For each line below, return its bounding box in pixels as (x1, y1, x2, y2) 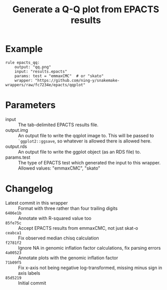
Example (5, 43, 43, 55)
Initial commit (18, 280, 46, 286)
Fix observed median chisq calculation (18, 235, 100, 241)
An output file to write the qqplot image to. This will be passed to (18, 132, 154, 138)
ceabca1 (5, 230, 22, 235)
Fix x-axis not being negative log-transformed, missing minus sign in (18, 264, 162, 271)
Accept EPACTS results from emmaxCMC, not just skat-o (18, 225, 138, 231)
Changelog (5, 183, 53, 195)
